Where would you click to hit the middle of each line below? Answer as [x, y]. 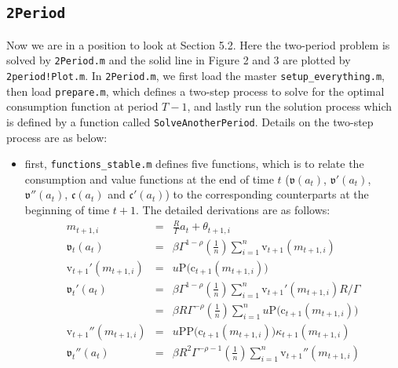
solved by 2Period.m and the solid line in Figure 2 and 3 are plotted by [179, 60]
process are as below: [57, 137]
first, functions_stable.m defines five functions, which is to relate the [194, 164]
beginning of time [67, 210]
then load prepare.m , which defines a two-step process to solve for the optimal [195, 91]
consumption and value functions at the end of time [149, 179]
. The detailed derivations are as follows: [233, 210]
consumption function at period [82, 106]
